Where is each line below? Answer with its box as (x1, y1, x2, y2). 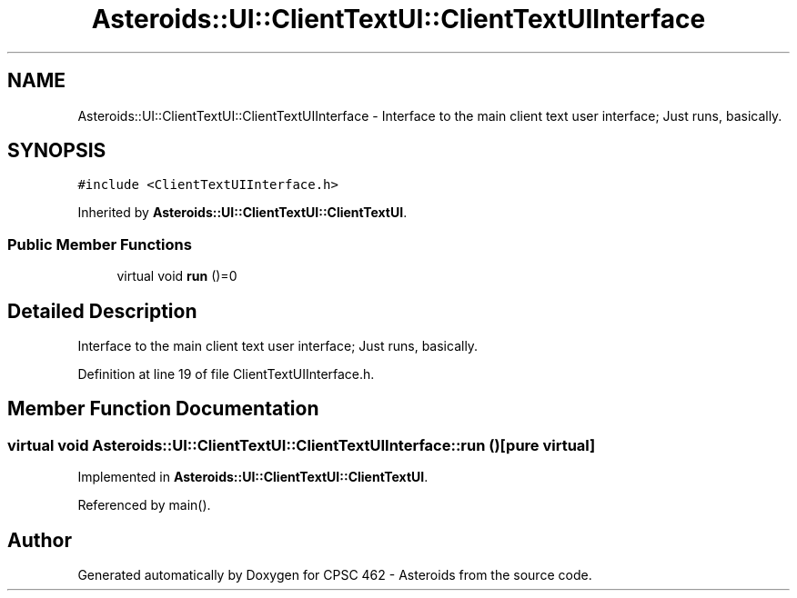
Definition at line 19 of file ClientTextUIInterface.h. (77, 366, 375, 383)
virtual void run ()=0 (116, 268, 237, 284)
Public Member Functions (7, 234, 192, 254)
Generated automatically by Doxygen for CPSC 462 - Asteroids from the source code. (77, 567, 592, 583)
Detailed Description (7, 299, 197, 323)
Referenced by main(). (77, 497, 211, 513)
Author (7, 528, 72, 552)
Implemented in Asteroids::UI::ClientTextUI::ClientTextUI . (77, 469, 429, 485)
